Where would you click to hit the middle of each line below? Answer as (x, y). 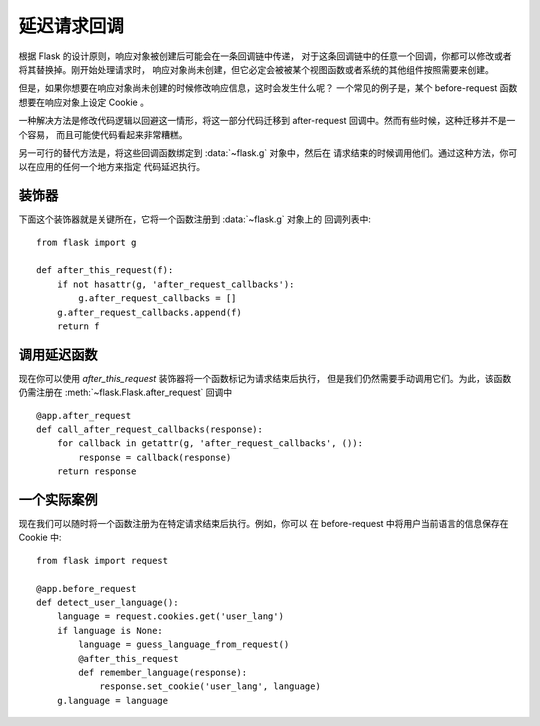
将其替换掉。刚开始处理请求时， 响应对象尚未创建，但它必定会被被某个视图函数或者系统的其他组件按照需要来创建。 (256, 69)
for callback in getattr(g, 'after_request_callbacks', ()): (210, 443)
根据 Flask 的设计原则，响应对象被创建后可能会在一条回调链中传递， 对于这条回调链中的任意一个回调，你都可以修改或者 (265, 56)
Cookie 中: (40, 537)
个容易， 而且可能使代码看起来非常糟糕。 (103, 134)
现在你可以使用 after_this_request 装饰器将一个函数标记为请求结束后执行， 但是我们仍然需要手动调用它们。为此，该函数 (265, 378)
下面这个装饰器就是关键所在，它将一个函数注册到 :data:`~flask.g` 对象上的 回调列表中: (195, 219)
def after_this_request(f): (105, 270)
